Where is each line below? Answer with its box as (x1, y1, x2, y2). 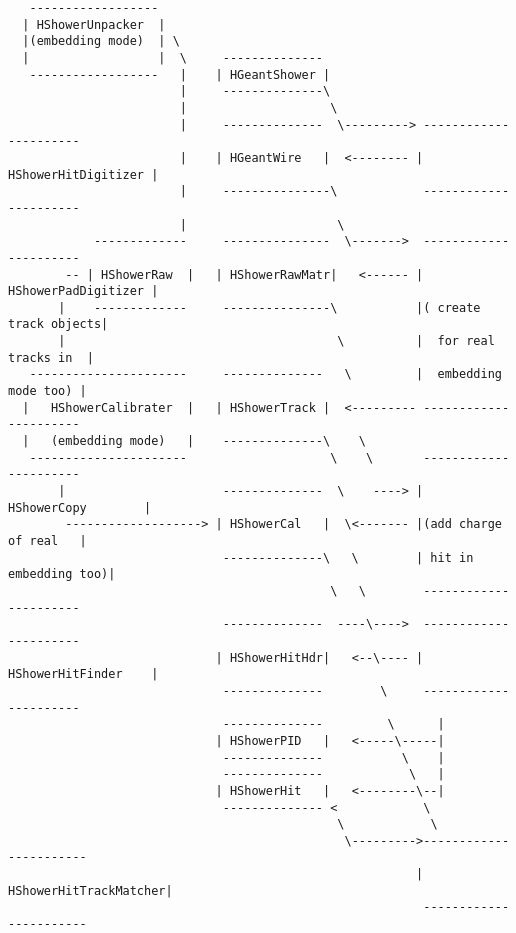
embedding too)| (8, 567, 116, 582)
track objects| (8, 317, 109, 332)
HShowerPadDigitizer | (8, 284, 159, 299)
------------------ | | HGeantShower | (29, 67, 331, 82)
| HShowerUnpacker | (22, 17, 166, 32)
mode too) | (8, 384, 87, 399)
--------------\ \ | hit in (222, 550, 474, 565)
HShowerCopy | (8, 500, 152, 515)
